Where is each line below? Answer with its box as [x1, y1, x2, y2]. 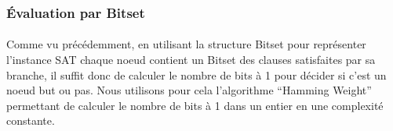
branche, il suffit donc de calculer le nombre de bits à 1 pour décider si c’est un [6, 66, 387, 83]
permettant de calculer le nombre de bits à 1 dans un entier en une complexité [6, 97, 384, 113]
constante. [6, 112, 55, 129]
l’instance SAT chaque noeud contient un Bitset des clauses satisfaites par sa [6, 51, 376, 68]
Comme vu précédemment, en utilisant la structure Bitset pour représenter [6, 36, 366, 52]
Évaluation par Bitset [6, 2, 145, 22]
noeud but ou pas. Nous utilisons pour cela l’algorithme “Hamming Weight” [6, 82, 372, 98]
